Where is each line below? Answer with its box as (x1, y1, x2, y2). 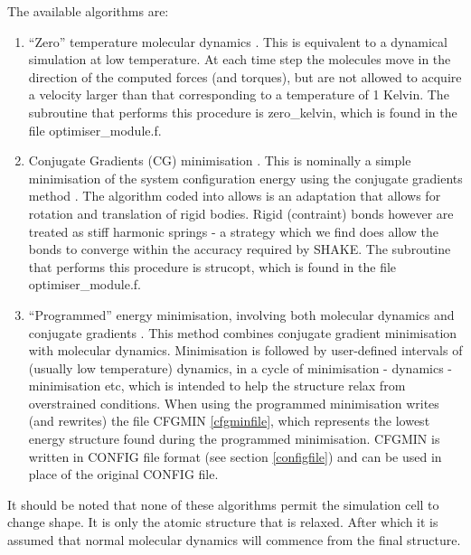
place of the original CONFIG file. (28, 465, 219, 484)
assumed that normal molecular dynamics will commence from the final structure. (7, 531, 461, 550)
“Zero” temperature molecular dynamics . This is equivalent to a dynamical (28, 32, 447, 51)
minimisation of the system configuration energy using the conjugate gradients (28, 168, 463, 187)
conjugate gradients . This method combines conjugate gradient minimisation (28, 323, 457, 342)
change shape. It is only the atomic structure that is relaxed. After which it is (7, 513, 438, 531)
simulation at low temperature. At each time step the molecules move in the (28, 50, 451, 69)
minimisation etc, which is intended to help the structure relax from (28, 376, 406, 395)
